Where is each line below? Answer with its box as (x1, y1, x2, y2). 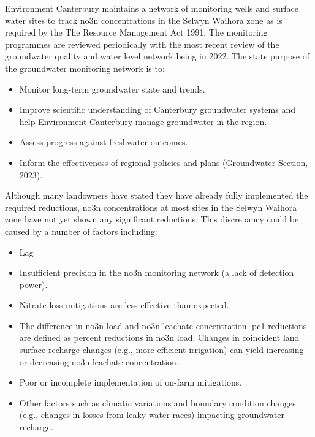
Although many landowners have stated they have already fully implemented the (5, 189, 308, 202)
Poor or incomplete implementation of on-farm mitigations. (19, 376, 242, 389)
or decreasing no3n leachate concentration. (19, 355, 179, 368)
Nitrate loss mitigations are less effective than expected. (19, 298, 229, 311)
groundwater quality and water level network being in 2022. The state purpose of (5, 50, 309, 63)
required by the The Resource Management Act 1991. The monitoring (5, 26, 268, 39)
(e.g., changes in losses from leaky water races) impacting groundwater (19, 408, 285, 421)
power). (19, 278, 48, 291)
